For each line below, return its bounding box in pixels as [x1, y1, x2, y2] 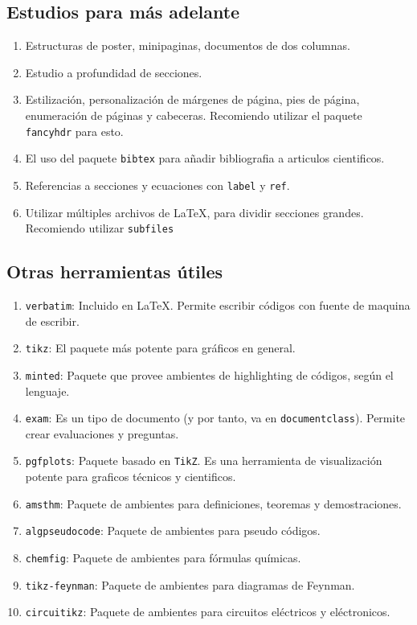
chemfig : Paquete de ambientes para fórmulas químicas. [25, 549, 301, 565]
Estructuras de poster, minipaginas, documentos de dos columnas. [25, 37, 350, 54]
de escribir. [25, 312, 80, 329]
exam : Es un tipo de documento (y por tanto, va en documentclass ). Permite [25, 409, 406, 426]
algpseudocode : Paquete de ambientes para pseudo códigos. [25, 522, 321, 539]
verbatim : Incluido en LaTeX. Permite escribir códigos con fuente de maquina [25, 297, 411, 313]
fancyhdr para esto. [25, 122, 124, 139]
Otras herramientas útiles [6, 259, 223, 284]
